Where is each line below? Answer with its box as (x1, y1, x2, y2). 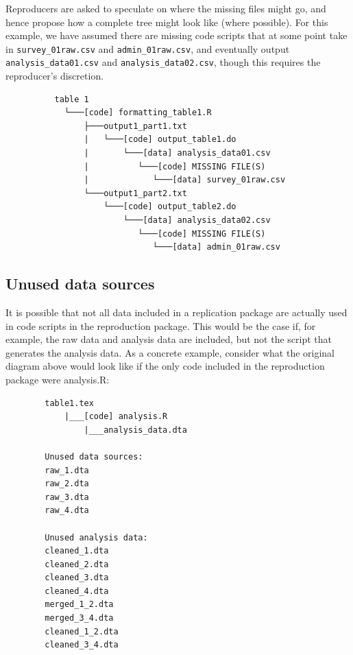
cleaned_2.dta (45, 559, 109, 569)
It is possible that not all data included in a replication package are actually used (5, 305, 348, 320)
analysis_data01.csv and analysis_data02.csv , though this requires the (5, 55, 321, 69)
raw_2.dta (45, 479, 89, 489)
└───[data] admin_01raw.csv (152, 242, 280, 252)
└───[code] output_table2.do (104, 202, 236, 212)
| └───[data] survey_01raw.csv (84, 175, 286, 185)
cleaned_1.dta (45, 546, 109, 556)
